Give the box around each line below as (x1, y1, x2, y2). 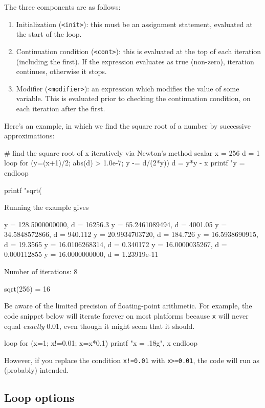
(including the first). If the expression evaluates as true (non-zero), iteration (16, 56, 254, 66)
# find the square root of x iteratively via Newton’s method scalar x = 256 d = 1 (4, 147, 260, 158)
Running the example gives (4, 202, 89, 212)
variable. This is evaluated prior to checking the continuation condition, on (16, 93, 251, 104)
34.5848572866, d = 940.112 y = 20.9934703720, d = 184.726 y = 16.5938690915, (4, 229, 258, 239)
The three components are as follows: (4, 2, 121, 12)
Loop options (4, 390, 75, 405)
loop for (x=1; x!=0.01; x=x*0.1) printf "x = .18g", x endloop (4, 338, 198, 348)
